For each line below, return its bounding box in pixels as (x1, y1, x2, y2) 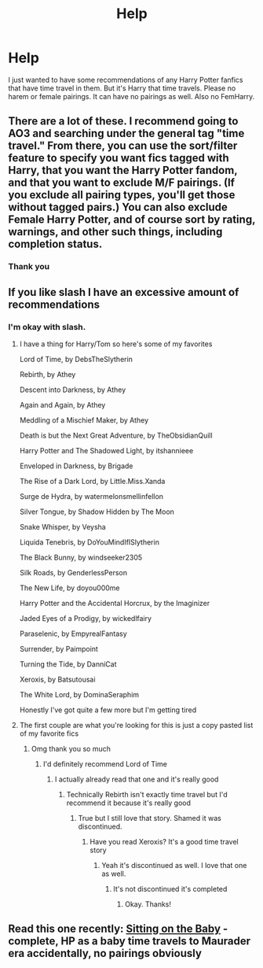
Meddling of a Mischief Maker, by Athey (19, 415, 149, 425)
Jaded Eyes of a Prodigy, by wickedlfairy (19, 613, 152, 623)
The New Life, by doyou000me (19, 583, 120, 593)
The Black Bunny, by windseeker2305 (19, 552, 143, 562)
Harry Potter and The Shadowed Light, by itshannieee (19, 445, 194, 455)
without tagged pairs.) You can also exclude (8, 201, 228, 214)
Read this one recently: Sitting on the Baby (8, 922, 221, 936)
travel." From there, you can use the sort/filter (8, 139, 238, 153)
